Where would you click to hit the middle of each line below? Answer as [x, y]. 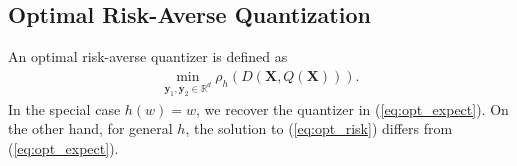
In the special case [64, 108]
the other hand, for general [90, 128]
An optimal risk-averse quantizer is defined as [148, 56]
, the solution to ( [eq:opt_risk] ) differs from [319, 128]
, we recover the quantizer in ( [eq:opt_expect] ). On [352, 108]
